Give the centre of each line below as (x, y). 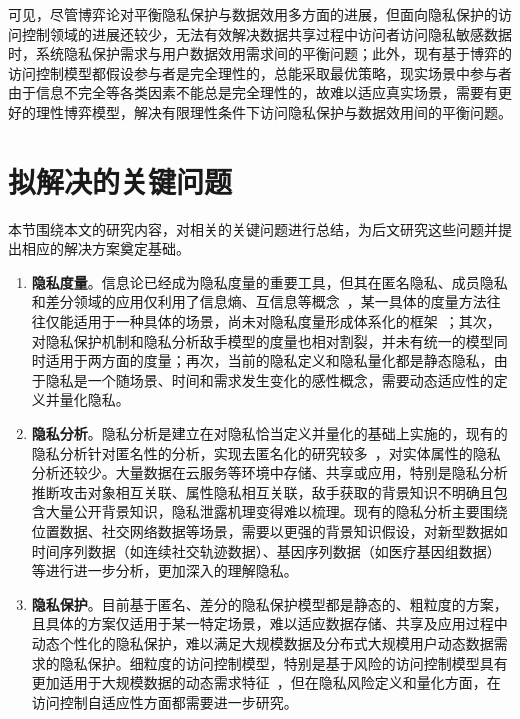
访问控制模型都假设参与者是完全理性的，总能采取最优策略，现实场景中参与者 (260, 72)
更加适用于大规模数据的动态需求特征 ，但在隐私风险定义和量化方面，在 (266, 682)
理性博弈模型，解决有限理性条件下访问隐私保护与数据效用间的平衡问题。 (273, 111)
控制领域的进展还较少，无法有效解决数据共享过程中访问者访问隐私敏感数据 (266, 33)
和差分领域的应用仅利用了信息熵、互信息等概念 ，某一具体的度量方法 (259, 301)
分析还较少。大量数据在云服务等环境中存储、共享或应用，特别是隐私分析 (269, 472)
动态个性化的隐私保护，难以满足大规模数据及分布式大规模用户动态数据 (262, 642)
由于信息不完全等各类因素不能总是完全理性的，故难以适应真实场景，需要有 (253, 92)
